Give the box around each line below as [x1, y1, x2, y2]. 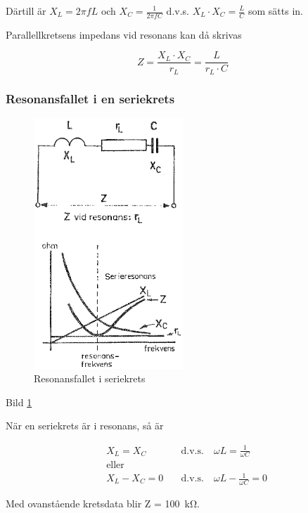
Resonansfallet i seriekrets [34, 371, 146, 386]
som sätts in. [248, 4, 303, 18]
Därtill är [6, 4, 46, 18]
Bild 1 [6, 394, 32, 409]
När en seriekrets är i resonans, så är [6, 418, 164, 433]
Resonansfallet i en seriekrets [6, 89, 175, 107]
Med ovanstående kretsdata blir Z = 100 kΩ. [6, 495, 200, 510]
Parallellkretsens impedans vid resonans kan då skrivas [6, 27, 242, 41]
